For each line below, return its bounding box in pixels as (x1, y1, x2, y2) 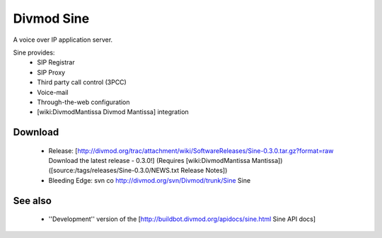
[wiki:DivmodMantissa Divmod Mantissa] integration (37, 108, 189, 116)
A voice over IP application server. (13, 35, 113, 44)
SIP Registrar (37, 58, 75, 67)
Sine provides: (13, 48, 55, 57)
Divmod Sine (13, 11, 90, 26)
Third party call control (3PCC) (37, 78, 127, 86)
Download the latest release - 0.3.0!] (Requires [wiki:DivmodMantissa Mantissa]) (48, 157, 283, 165)
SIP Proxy (37, 68, 66, 76)
